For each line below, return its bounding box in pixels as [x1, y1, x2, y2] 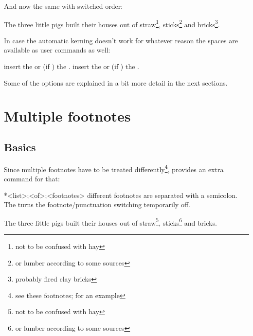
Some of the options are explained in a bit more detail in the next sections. [4, 77, 228, 88]
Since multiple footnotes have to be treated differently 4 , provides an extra [4, 162, 224, 174]
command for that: [4, 174, 60, 184]
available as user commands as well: [4, 45, 110, 55]
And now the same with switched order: [4, 1, 123, 11]
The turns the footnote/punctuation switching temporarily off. [4, 199, 190, 210]
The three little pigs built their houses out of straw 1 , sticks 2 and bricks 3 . [4, 18, 220, 29]
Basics [4, 139, 36, 154]
